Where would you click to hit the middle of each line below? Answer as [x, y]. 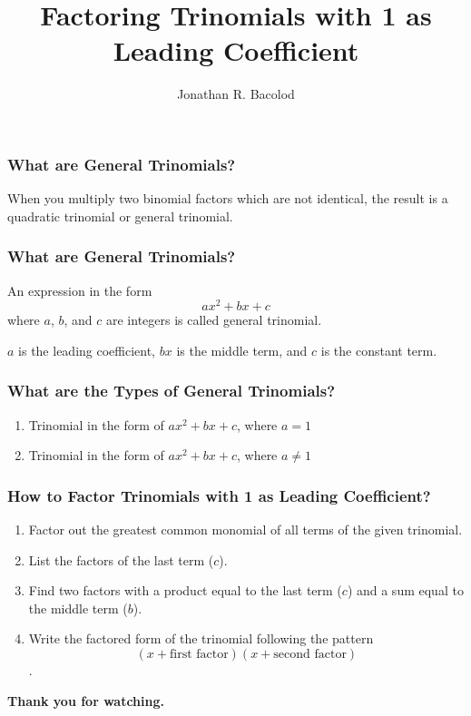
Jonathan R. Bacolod [236, 94]
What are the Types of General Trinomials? [172, 391]
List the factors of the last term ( [121, 559]
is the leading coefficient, [87, 350]
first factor [199, 655]
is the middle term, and [242, 350]
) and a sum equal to [405, 590]
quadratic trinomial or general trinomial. [120, 216]
